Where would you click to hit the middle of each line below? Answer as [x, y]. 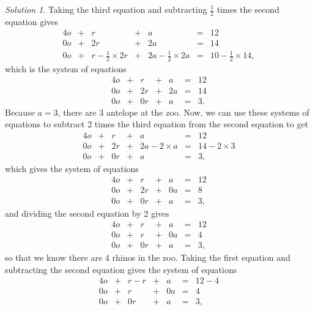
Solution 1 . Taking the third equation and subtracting [106, 9]
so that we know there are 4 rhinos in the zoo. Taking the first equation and [148, 257]
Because [20, 112]
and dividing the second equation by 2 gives [87, 213]
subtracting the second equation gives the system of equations [121, 269]
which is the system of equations [66, 68]
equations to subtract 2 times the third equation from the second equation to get [157, 124]
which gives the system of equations [72, 168]
